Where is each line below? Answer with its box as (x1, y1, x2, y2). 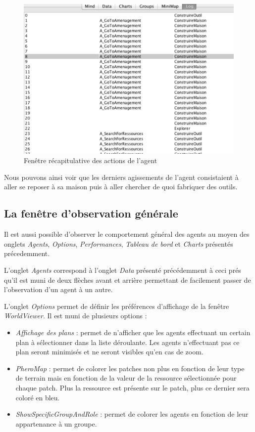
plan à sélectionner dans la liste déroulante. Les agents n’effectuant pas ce (15, 337, 240, 347)
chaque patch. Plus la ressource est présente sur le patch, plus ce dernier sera (15, 382, 250, 392)
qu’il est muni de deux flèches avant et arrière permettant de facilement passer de (4, 274, 251, 285)
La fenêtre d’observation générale (4, 206, 178, 221)
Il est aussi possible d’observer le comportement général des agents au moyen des (4, 229, 250, 239)
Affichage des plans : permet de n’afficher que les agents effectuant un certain (15, 327, 251, 337)
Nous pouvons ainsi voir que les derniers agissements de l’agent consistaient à (4, 172, 239, 182)
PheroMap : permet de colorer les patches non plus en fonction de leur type (15, 363, 245, 373)
